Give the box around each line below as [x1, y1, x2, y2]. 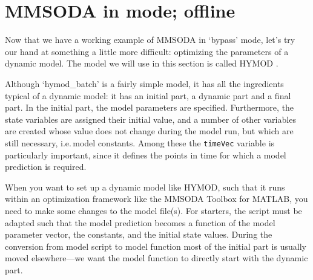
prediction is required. [5, 160, 87, 173]
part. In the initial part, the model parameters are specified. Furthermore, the [5, 101, 294, 114]
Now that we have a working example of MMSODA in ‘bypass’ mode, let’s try [5, 33, 295, 46]
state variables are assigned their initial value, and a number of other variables [5, 112, 296, 125]
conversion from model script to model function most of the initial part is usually [5, 239, 306, 252]
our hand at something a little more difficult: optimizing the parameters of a [5, 45, 289, 57]
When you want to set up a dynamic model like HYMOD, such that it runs [5, 180, 285, 193]
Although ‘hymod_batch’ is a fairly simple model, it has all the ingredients [5, 77, 284, 90]
